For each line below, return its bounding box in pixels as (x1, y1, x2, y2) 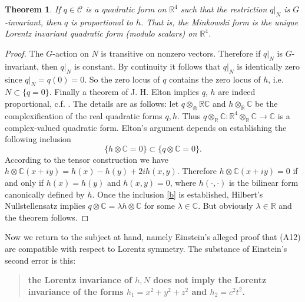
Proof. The (5, 47, 44, 59)
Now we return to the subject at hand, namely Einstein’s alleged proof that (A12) (5, 231, 301, 243)
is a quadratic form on (85, 3, 167, 15)
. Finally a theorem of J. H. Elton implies (49, 86, 200, 98)
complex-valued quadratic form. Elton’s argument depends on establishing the (5, 121, 287, 133)
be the (254, 97, 278, 109)
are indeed (218, 86, 256, 98)
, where (170, 176, 197, 188)
